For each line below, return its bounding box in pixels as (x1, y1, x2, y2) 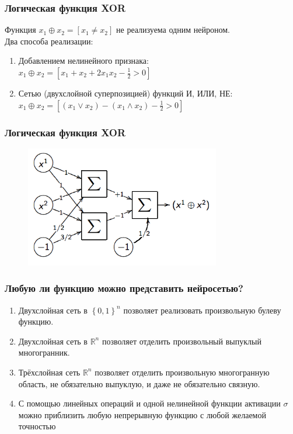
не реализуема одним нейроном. (116, 23, 230, 36)
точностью (18, 420, 56, 432)
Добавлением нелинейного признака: (18, 54, 149, 67)
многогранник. (18, 346, 70, 359)
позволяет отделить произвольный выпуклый (102, 335, 261, 347)
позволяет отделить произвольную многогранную (95, 366, 270, 378)
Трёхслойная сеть (18, 366, 81, 378)
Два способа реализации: (5, 35, 93, 47)
